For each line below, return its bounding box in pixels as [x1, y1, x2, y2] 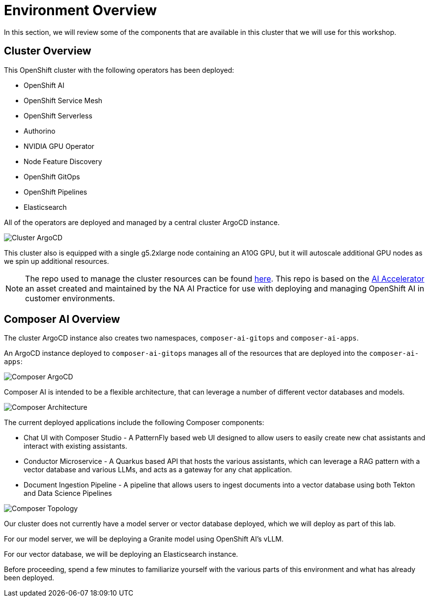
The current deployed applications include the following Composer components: [4, 418, 264, 427]
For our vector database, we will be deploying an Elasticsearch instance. [4, 550, 238, 559]
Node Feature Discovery [24, 157, 102, 166]
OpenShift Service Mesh [24, 96, 103, 105]
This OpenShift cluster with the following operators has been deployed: [4, 65, 234, 74]
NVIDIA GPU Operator [24, 142, 94, 150]
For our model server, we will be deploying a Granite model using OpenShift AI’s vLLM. [4, 535, 284, 544]
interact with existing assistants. [24, 442, 127, 451]
